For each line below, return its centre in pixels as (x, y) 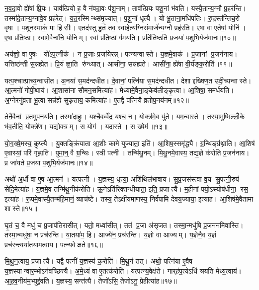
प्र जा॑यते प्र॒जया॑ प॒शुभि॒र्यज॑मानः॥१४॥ (49, 162)
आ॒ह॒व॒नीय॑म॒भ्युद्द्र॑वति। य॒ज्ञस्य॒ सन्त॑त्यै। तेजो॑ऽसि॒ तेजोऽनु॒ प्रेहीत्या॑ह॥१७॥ (91, 280)
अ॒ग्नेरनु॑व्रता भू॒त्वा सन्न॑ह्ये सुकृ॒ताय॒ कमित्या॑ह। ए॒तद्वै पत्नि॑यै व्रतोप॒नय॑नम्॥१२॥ (97, 100)
